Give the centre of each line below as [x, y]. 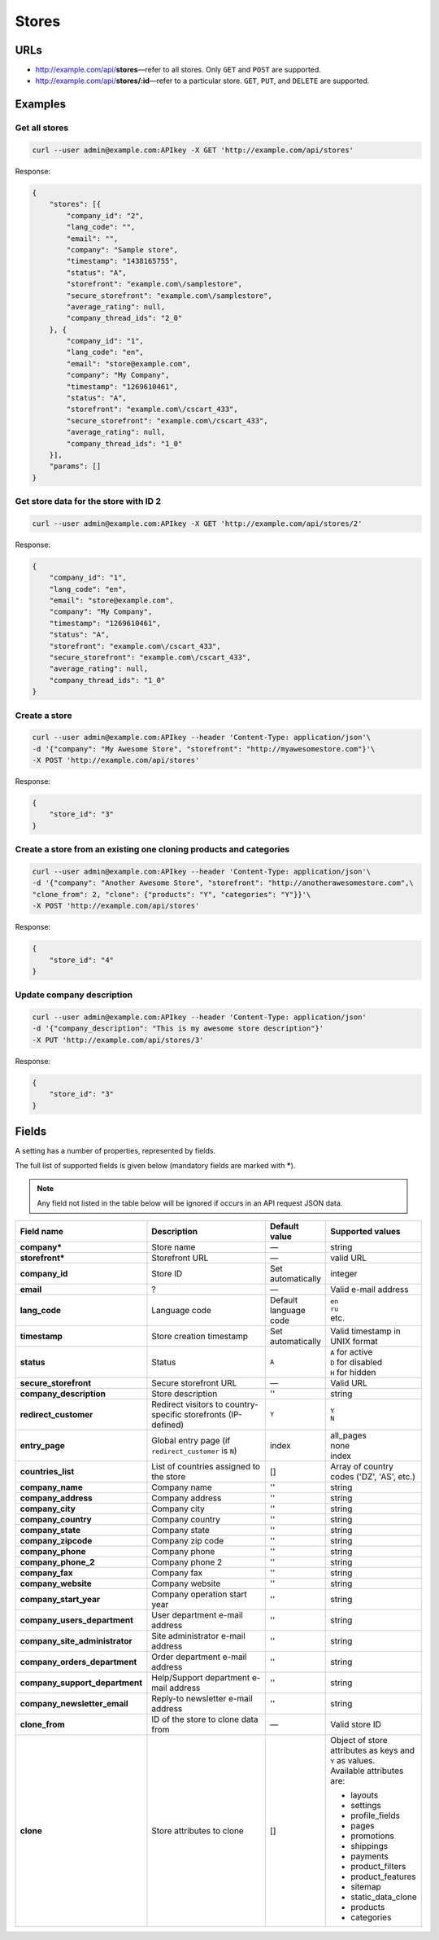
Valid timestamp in [366, 1331]
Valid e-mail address [369, 1289]
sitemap [366, 1886]
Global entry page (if [191, 1440]
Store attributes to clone [198, 1830]
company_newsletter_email [74, 1703]
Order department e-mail [199, 1657]
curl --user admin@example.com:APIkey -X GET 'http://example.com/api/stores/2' [197, 523]
